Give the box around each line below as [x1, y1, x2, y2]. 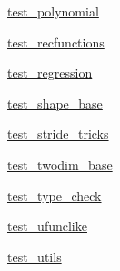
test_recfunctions [7, 32, 105, 51]
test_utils [7, 246, 62, 266]
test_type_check [7, 185, 102, 204]
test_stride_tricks [7, 124, 109, 143]
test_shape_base [7, 93, 103, 112]
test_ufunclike [7, 216, 87, 235]
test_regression [7, 63, 93, 82]
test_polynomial [7, 2, 99, 20]
